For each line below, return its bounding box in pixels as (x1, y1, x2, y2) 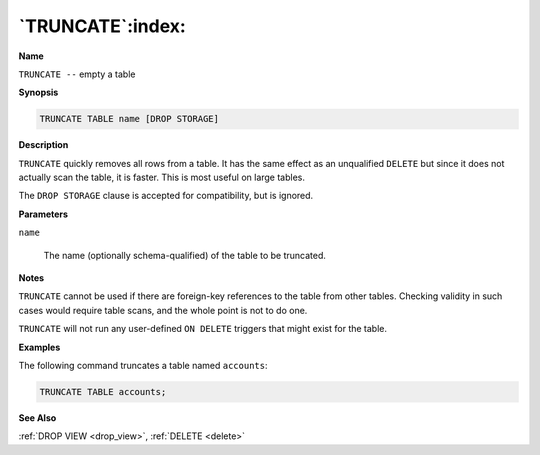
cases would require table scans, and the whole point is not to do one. (18, 304, 308, 316)
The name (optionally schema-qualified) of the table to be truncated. (43, 249, 327, 261)
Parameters (18, 208, 69, 220)
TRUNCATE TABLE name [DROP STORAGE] (39, 113, 220, 125)
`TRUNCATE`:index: (18, 15, 187, 37)
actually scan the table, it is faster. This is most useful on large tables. (18, 171, 305, 184)
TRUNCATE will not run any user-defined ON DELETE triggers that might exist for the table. (18, 323, 388, 335)
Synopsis (18, 86, 59, 99)
